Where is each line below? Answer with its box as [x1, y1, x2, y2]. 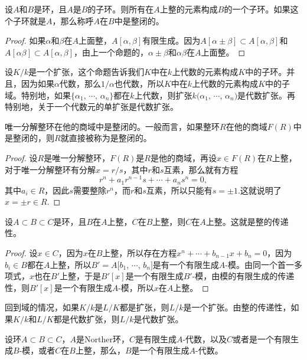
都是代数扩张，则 [53, 313, 120, 325]
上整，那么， [75, 344, 125, 356]
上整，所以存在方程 [102, 247, 177, 259]
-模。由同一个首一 [225, 258, 294, 270]
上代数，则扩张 [134, 89, 192, 101]
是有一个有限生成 [152, 258, 219, 270]
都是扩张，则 [119, 301, 169, 313]
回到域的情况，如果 [5, 301, 79, 313]
